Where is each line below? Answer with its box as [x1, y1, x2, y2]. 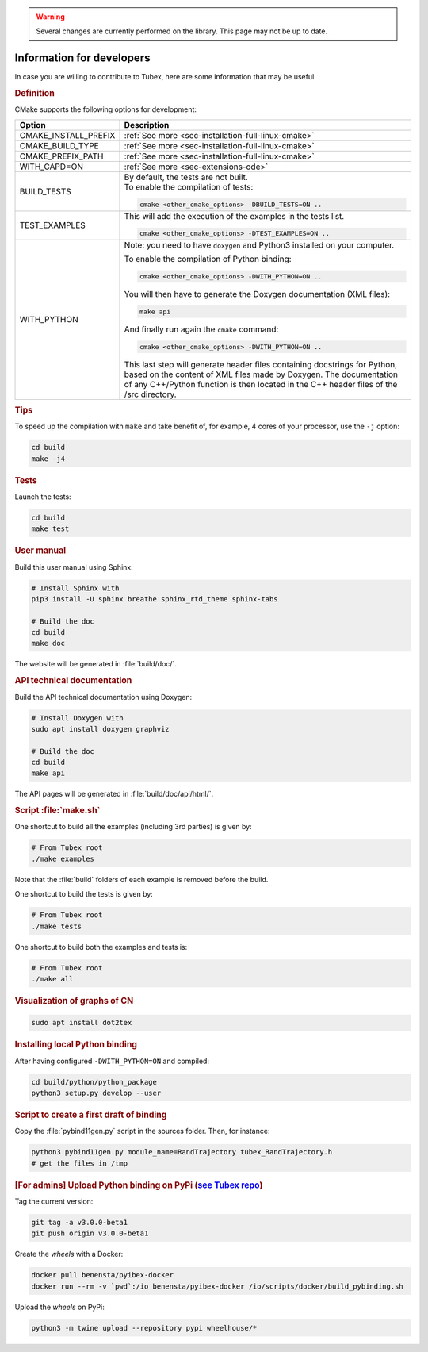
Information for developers [14, 52, 151, 65]
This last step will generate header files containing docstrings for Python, [124, 359, 398, 370]
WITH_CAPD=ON [19, 161, 83, 172]
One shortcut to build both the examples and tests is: [14, 942, 188, 951]
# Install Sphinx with [31, 583, 120, 593]
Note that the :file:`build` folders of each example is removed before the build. [14, 874, 269, 884]
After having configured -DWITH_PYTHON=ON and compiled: [14, 1056, 210, 1066]
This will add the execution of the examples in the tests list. [124, 210, 345, 221]
